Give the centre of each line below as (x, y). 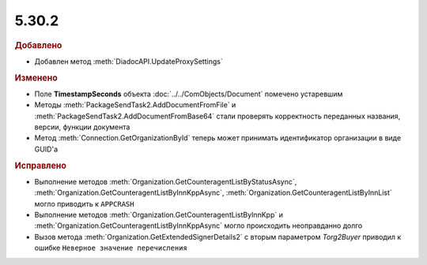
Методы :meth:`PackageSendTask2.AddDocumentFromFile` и (135, 105)
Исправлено (40, 166)
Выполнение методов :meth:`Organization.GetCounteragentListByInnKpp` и (159, 215)
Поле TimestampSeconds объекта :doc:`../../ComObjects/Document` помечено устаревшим (189, 94)
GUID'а (46, 149)
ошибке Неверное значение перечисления (111, 248)
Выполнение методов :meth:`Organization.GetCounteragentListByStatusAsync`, (166, 181)
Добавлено (38, 45)
